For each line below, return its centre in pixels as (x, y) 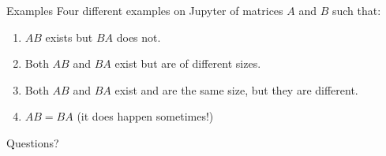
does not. (139, 37)
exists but (69, 37)
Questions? (33, 142)
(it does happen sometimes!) (145, 116)
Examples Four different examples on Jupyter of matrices (145, 10)
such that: (356, 10)
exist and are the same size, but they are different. (236, 89)
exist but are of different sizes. (188, 63)
